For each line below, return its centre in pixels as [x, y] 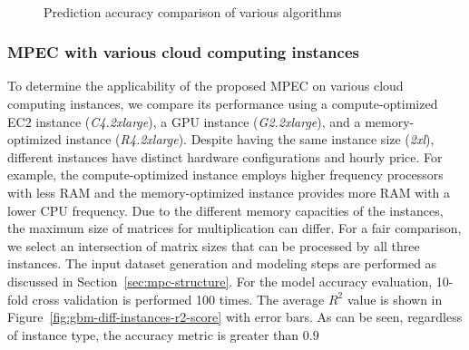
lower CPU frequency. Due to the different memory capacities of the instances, [225, 210]
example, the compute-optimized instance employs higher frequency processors [225, 175]
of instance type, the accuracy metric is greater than [153, 334]
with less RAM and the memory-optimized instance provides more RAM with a [229, 192]
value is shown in [395, 299]
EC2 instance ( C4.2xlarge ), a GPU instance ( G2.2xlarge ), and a [184, 121]
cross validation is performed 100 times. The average [178, 299]
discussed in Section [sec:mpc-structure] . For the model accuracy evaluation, [220, 281]
